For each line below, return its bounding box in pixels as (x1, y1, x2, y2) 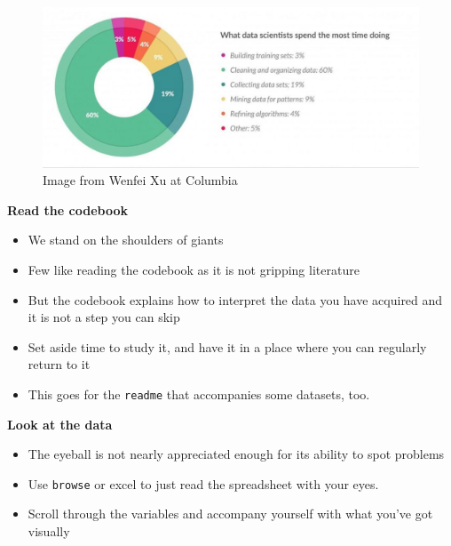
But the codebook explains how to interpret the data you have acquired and (28, 290, 443, 309)
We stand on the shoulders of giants (28, 230, 224, 249)
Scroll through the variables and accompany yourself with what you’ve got (28, 504, 433, 523)
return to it (28, 355, 91, 373)
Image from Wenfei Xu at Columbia (43, 171, 238, 189)
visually (28, 521, 70, 540)
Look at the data (7, 414, 113, 433)
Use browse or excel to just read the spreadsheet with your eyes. (28, 474, 379, 493)
